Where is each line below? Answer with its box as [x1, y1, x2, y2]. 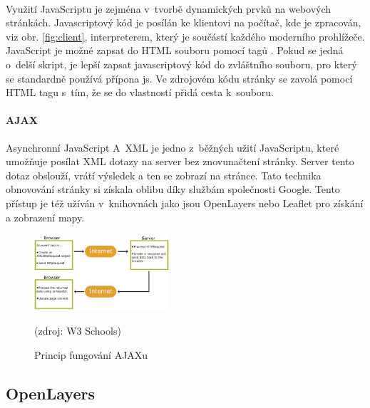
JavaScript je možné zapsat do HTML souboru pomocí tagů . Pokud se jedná [6, 43, 344, 58]
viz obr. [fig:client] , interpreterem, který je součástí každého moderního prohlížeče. [6, 28, 365, 43]
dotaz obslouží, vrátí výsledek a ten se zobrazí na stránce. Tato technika [6, 167, 322, 182]
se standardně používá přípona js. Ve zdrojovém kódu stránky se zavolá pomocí [6, 70, 353, 85]
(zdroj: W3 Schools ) [34, 323, 121, 338]
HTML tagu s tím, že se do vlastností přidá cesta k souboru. [6, 85, 274, 100]
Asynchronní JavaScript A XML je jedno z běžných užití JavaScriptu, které [6, 140, 339, 155]
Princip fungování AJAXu [34, 347, 148, 362]
